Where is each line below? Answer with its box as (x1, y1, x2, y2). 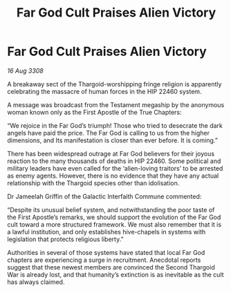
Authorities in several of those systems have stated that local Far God (7, 248, 205, 256)
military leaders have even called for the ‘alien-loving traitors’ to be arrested (7, 164, 223, 172)
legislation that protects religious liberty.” (7, 235, 124, 243)
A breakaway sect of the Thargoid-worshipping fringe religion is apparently (7, 79, 222, 88)
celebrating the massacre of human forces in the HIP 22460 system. (7, 87, 202, 95)
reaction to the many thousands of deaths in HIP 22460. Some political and (7, 157, 221, 165)
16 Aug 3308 (7, 66, 44, 75)
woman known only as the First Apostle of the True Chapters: (7, 108, 182, 116)
